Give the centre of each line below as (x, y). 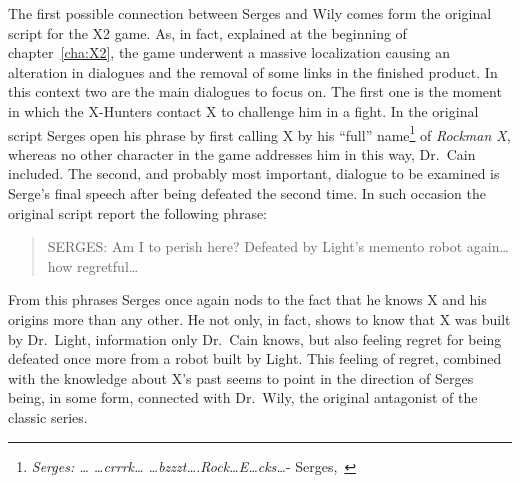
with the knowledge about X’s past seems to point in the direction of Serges (241, 377)
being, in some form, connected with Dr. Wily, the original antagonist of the (243, 397)
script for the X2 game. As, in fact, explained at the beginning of (207, 32)
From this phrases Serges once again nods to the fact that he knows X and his (247, 299)
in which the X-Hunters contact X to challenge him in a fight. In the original (243, 110)
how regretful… (93, 265)
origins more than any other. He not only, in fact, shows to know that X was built (259, 318)
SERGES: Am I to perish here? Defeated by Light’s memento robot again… (278, 246)
